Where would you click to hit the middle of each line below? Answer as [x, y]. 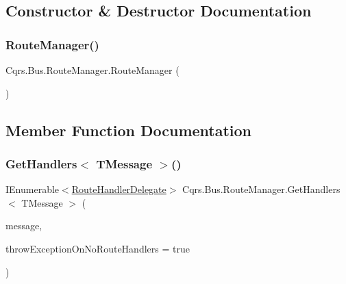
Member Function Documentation [129, 130]
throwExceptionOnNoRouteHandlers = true [98, 248]
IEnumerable [33, 189]
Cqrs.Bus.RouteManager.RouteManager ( [92, 70]
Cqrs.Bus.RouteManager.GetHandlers [261, 189]
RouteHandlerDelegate [119, 189]
